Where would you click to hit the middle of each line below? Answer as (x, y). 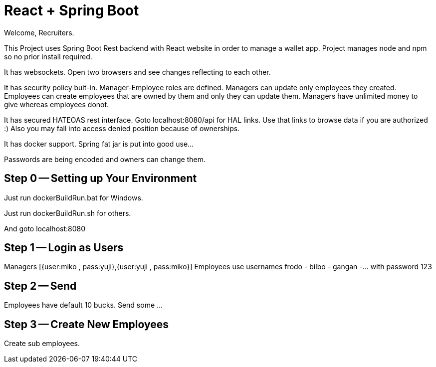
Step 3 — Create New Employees (87, 324)
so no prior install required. (48, 56)
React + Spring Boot (72, 10)
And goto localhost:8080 (45, 228)
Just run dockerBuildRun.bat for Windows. (74, 197)
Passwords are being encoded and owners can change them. (105, 159)
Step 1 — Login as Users (64, 248)
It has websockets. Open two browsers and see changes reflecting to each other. (137, 72)
